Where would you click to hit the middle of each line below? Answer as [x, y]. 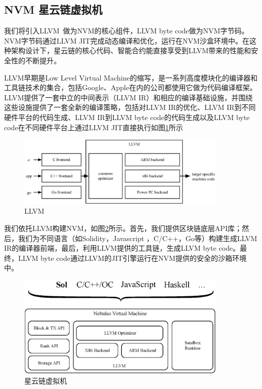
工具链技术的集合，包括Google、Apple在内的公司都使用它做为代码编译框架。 [130, 87]
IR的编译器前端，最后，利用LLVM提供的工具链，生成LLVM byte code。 [122, 248]
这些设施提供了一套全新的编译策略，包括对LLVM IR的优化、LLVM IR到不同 [130, 107]
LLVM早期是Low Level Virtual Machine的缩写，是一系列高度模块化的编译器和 [131, 77]
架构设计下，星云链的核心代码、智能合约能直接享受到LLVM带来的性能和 [131, 50]
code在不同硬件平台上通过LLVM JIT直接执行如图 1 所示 [93, 127]
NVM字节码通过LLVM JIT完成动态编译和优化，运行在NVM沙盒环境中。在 [127, 40]
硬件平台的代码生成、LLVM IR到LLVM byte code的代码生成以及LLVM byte [127, 117]
